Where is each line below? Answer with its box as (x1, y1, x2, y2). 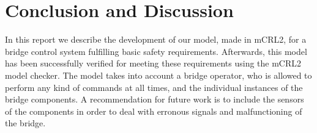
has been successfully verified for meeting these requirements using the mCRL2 (5, 57, 302, 70)
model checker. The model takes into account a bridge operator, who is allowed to (5, 68, 312, 81)
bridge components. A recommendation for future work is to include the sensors (5, 93, 304, 106)
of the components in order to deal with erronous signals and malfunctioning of (5, 104, 302, 117)
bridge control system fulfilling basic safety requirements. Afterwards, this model (5, 45, 307, 57)
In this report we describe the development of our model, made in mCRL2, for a (5, 33, 307, 46)
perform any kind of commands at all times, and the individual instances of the (5, 81, 303, 93)
